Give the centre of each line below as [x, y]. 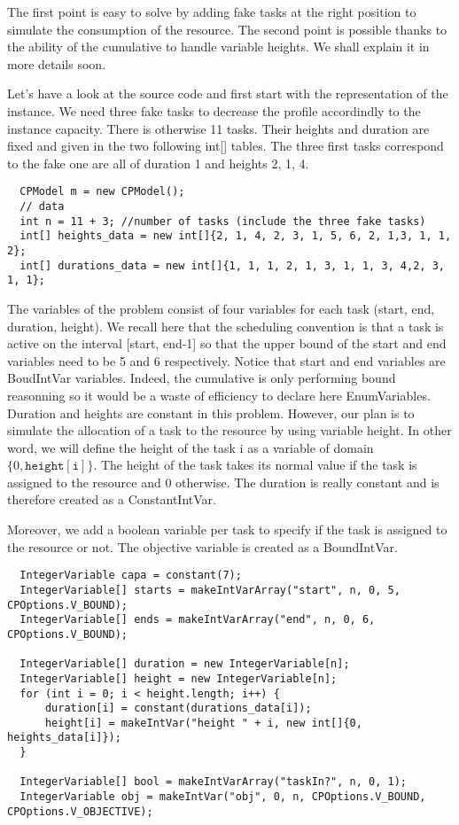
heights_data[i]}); [64, 738]
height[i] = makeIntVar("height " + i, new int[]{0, [203, 723]
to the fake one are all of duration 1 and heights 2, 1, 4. [158, 163]
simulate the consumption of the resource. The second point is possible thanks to [227, 29]
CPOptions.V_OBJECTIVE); [80, 811]
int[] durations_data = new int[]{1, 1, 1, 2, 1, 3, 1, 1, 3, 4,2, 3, [232, 265]
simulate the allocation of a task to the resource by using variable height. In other [229, 430]
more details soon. [57, 63]
